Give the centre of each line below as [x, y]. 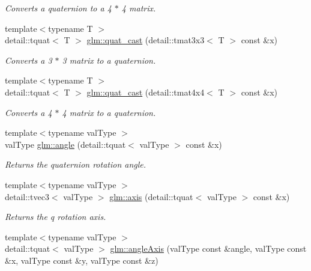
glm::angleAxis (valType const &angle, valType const [208, 248]
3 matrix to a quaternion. [109, 60]
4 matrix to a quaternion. [109, 112]
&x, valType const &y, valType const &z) [82, 260]
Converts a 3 [29, 60]
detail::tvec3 [27, 196]
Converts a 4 [29, 112]
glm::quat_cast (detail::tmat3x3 [146, 40]
